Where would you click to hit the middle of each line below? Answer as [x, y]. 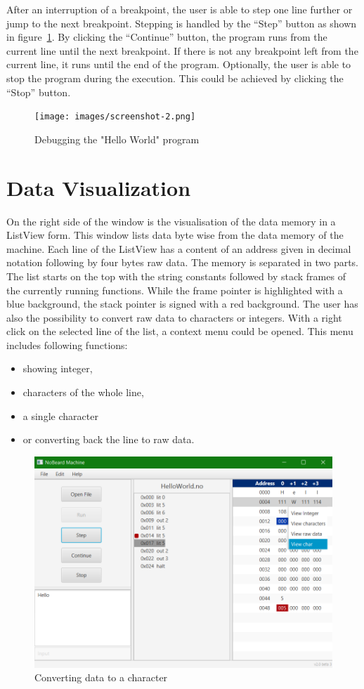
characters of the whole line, [83, 392]
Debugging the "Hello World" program [117, 139]
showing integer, [58, 368]
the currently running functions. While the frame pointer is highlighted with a [175, 290]
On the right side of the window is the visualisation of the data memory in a [171, 221]
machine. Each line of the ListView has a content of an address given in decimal [179, 248]
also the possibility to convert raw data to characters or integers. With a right [174, 317]
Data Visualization [99, 187]
